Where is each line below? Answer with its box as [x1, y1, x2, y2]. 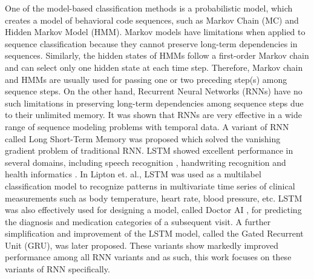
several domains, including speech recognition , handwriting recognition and [5, 156, 286, 168]
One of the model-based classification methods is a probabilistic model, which [5, 2, 293, 14]
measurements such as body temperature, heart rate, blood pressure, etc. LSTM [5, 191, 303, 204]
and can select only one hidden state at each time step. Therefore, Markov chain [5, 61, 303, 73]
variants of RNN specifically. [5, 263, 110, 275]
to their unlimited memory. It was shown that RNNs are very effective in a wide [5, 108, 302, 121]
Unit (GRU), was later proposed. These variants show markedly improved [5, 238, 278, 251]
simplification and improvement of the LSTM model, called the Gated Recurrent [5, 227, 304, 240]
